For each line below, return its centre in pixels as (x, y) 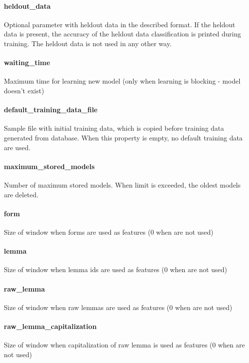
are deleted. (21, 194)
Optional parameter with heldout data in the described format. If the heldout (120, 24)
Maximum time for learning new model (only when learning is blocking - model (122, 81)
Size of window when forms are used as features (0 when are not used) (109, 232)
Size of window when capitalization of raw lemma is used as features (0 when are (124, 345)
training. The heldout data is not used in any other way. (88, 43)
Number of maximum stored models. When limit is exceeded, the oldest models (122, 184)
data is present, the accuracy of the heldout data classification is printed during (123, 34)
